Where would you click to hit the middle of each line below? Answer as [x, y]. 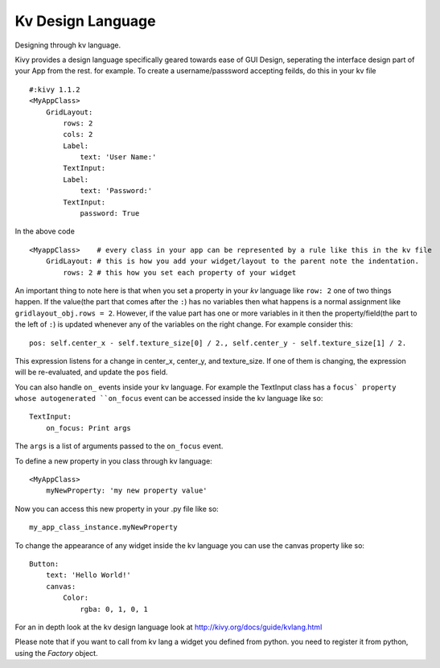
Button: [44, 564]
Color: [76, 598]
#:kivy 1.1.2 [55, 89]
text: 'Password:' [116, 191]
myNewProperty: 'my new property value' [127, 491]
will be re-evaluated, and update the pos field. [91, 372]
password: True [110, 214]
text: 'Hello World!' [88, 575]
